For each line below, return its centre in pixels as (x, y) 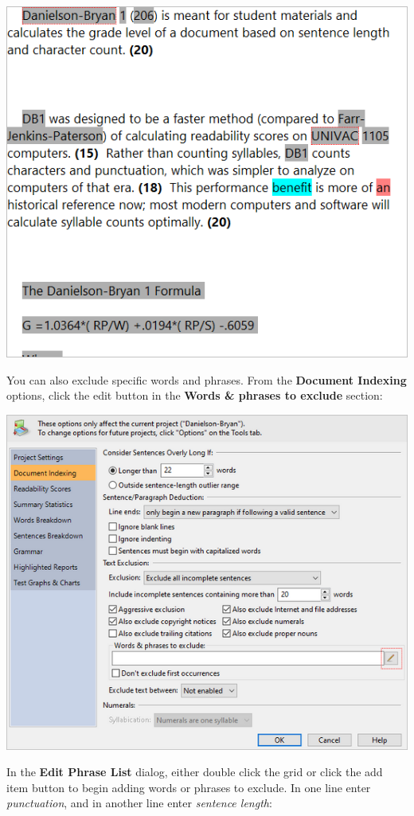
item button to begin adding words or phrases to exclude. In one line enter (189, 787)
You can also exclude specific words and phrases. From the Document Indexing (207, 379)
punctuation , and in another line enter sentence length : (139, 803)
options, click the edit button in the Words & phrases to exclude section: (195, 395)
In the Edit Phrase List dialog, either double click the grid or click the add (195, 772)
